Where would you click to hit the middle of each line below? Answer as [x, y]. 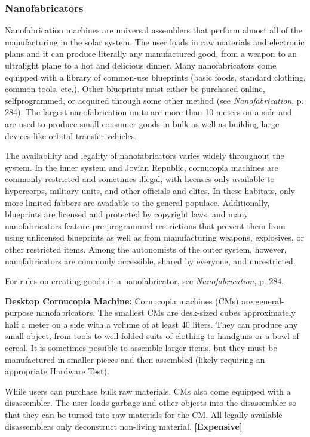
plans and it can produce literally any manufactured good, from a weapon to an [151, 53]
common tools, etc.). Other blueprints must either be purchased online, [135, 89]
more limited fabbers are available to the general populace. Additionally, [137, 202]
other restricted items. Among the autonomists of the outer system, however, [146, 249]
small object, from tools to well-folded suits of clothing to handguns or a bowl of [152, 336]
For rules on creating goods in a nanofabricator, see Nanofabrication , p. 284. [145, 281]
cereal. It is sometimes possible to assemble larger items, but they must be [141, 348]
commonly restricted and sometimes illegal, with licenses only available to [140, 179]
